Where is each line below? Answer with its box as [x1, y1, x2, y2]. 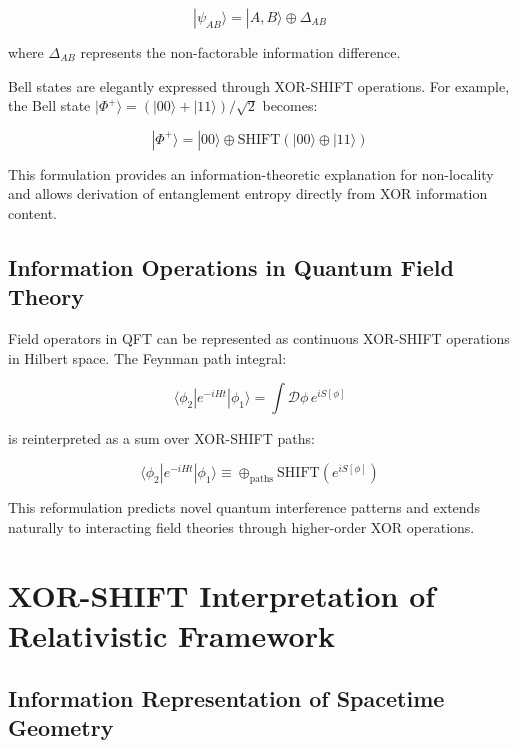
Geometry [8, 712, 114, 743]
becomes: [262, 95, 318, 116]
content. [8, 202, 57, 223]
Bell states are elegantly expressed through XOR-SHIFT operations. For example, [8, 75, 510, 96]
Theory [8, 281, 85, 312]
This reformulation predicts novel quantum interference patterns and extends [8, 496, 480, 517]
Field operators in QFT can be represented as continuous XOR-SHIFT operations [8, 328, 510, 349]
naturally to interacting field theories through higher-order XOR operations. [8, 516, 475, 537]
